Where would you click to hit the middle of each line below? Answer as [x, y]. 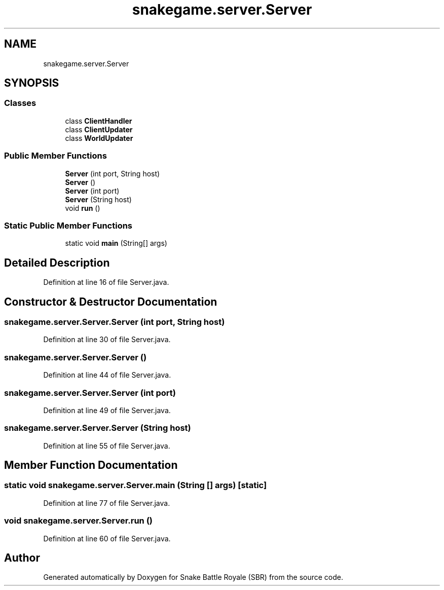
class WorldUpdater [99, 138]
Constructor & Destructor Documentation [111, 302]
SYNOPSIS [32, 83]
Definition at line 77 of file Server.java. [107, 503]
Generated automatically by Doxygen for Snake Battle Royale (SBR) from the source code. [193, 577]
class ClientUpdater [99, 129]
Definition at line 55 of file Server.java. [107, 446]
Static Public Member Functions [68, 225]
